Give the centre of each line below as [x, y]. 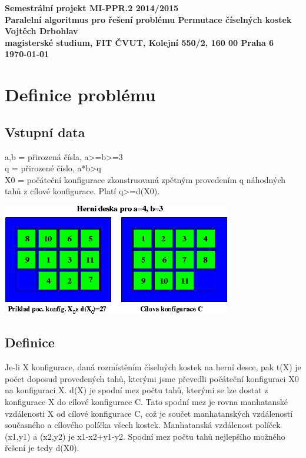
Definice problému [80, 94]
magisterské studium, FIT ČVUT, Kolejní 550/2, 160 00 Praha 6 [139, 42]
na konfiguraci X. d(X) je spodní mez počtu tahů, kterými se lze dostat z [137, 390]
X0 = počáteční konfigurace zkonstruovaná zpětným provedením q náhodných [145, 179]
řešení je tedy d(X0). [42, 448]
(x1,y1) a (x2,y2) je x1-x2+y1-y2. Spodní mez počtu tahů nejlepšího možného [145, 436]
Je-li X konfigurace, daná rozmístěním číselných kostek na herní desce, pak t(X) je [153, 367]
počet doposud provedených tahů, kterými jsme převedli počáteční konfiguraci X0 [152, 378]
